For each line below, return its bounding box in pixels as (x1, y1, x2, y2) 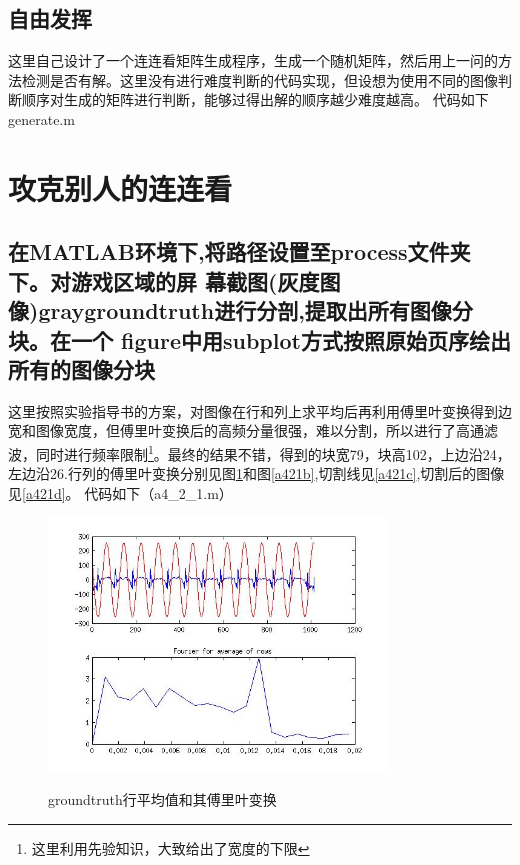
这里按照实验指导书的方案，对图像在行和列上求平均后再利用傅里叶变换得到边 (8, 400, 512, 421)
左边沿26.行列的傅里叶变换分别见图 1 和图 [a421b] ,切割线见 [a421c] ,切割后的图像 (8, 463, 505, 484)
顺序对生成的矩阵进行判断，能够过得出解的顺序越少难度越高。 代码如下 (21, 89, 489, 110)
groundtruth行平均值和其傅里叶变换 (48, 789, 277, 810)
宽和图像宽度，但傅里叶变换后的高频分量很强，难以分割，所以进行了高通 (8, 420, 484, 441)
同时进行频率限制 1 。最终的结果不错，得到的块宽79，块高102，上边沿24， (35, 440, 511, 464)
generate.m (8, 108, 75, 129)
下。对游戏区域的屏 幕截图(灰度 (8, 265, 320, 296)
